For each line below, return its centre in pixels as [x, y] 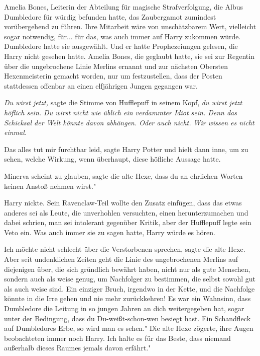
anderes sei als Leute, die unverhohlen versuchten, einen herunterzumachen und [126, 212]
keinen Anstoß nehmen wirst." [50, 186]
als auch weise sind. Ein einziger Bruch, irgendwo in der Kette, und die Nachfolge [129, 288]
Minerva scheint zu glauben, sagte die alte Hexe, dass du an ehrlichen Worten [123, 175]
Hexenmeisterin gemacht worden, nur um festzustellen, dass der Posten [113, 76]
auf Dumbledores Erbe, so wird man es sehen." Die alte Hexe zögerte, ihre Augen [129, 328]
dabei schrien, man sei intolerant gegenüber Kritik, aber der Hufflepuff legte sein [128, 222]
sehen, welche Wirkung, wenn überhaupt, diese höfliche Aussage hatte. [112, 159]
